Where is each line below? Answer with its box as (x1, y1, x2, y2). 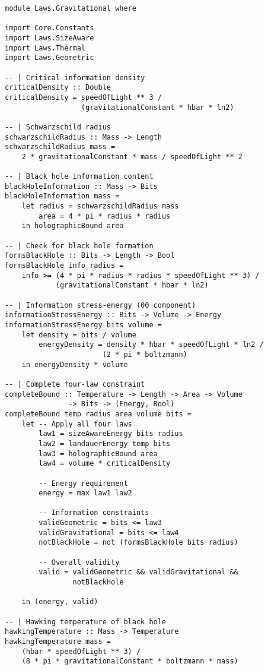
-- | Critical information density (5, 73, 145, 82)
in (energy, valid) (21, 598, 98, 606)
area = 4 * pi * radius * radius (39, 211, 171, 220)
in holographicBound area (21, 222, 124, 230)
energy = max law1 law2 (39, 489, 132, 498)
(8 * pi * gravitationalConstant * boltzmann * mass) (21, 657, 238, 666)
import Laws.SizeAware (5, 33, 94, 42)
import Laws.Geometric (5, 53, 94, 62)
